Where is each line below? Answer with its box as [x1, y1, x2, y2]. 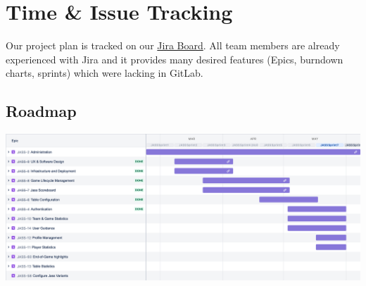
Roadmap [6, 100, 77, 122]
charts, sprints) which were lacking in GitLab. [6, 66, 203, 80]
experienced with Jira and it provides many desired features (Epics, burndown [6, 51, 343, 66]
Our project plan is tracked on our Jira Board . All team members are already [6, 38, 340, 53]
